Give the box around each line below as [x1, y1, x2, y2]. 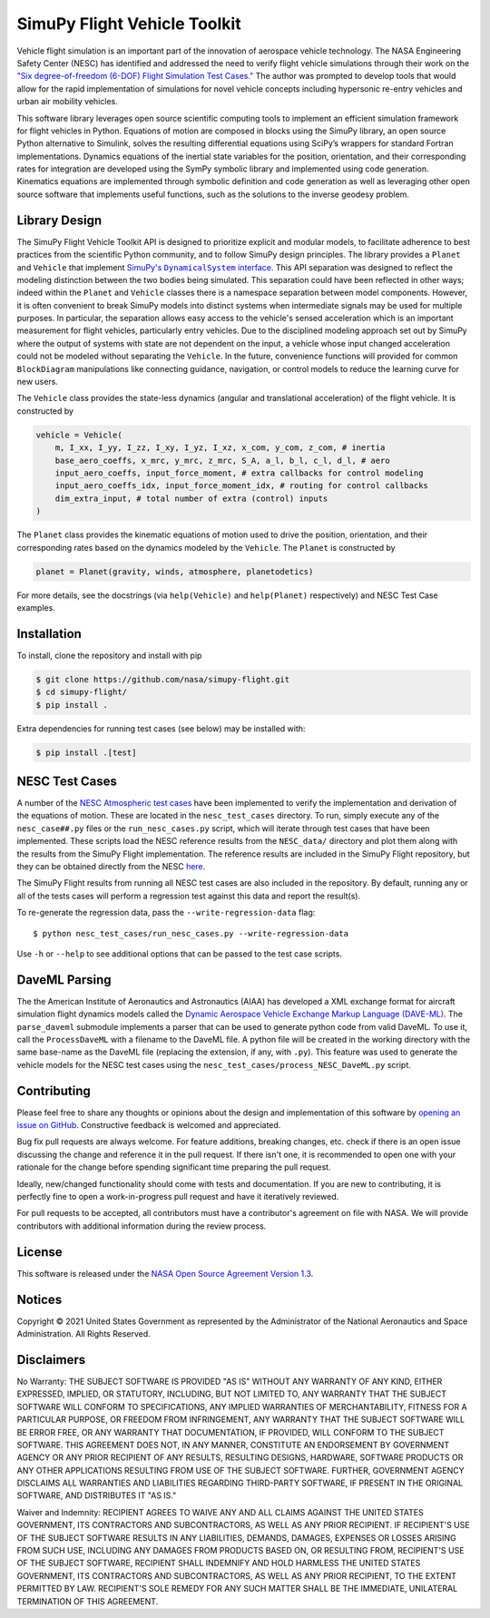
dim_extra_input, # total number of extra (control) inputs [54, 493, 328, 504]
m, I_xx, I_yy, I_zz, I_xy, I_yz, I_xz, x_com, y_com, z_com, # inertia [54, 443, 386, 453]
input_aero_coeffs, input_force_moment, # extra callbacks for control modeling [54, 467, 424, 478]
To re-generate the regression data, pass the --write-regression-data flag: [16, 907, 316, 918]
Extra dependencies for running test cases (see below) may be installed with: [16, 722, 306, 734]
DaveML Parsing [16, 972, 113, 987]
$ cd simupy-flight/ [35, 687, 127, 698]
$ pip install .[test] [35, 747, 137, 758]
